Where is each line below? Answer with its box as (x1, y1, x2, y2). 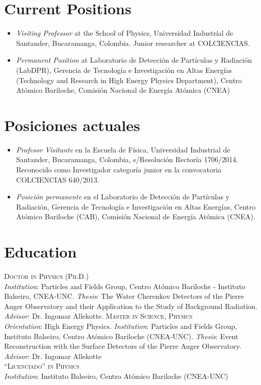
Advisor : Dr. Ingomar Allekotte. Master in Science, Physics (4, 311, 193, 321)
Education (4, 241, 77, 262)
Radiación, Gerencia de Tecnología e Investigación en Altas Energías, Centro (16, 201, 256, 212)
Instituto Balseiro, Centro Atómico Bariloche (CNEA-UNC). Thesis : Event (4, 330, 239, 341)
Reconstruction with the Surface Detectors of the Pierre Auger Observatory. (4, 341, 242, 351)
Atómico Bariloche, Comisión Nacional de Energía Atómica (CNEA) (16, 85, 230, 95)
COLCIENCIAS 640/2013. (16, 174, 99, 185)
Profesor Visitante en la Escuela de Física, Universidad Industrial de (16, 144, 230, 155)
